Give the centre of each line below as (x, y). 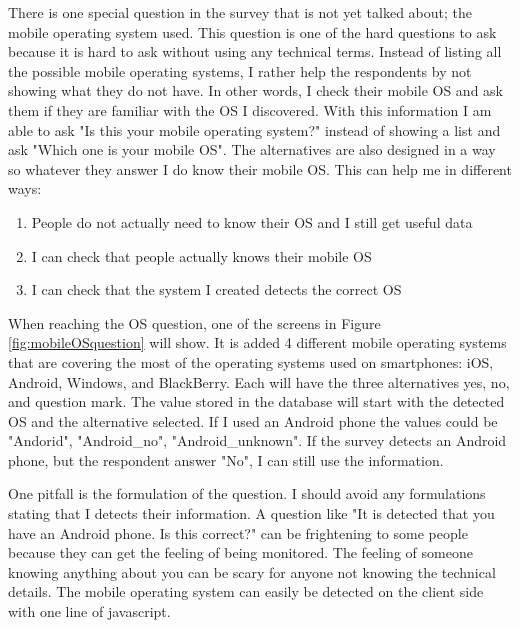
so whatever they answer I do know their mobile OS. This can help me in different (260, 168)
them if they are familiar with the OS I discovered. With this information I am (250, 109)
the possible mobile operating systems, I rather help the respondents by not (240, 70)
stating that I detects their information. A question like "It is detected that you (251, 513)
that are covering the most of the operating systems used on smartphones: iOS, (251, 361)
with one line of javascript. (89, 611)
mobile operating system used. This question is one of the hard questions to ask (252, 31)
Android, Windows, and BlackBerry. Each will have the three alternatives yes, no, (259, 381)
